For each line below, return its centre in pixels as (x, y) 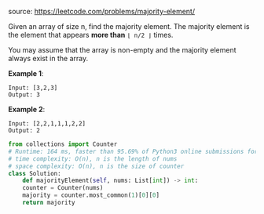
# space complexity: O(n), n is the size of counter (96, 166)
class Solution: (35, 173)
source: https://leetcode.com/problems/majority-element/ (101, 11)
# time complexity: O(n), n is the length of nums (93, 159)
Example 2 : (27, 109)
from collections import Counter (63, 144)
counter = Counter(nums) (63, 188)
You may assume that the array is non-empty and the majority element (123, 50)
